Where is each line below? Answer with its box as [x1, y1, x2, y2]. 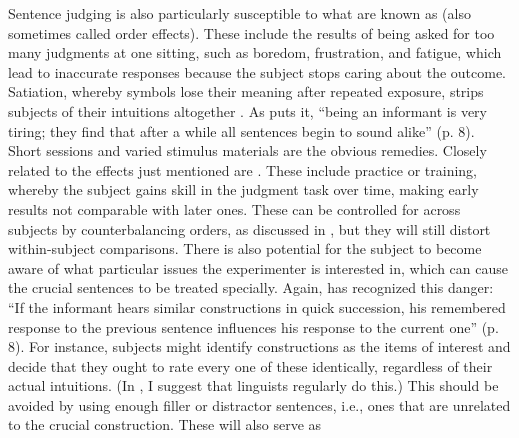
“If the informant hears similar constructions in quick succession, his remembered [8, 296, 506, 317]
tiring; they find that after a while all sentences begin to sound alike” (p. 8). [8, 120, 475, 141]
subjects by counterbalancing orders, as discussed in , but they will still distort [8, 218, 491, 239]
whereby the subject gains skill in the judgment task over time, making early [8, 179, 479, 200]
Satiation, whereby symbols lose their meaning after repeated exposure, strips [8, 81, 484, 102]
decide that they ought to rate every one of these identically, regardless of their [8, 355, 493, 376]
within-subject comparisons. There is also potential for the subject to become [8, 238, 482, 259]
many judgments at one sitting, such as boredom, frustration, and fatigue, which [8, 42, 502, 63]
